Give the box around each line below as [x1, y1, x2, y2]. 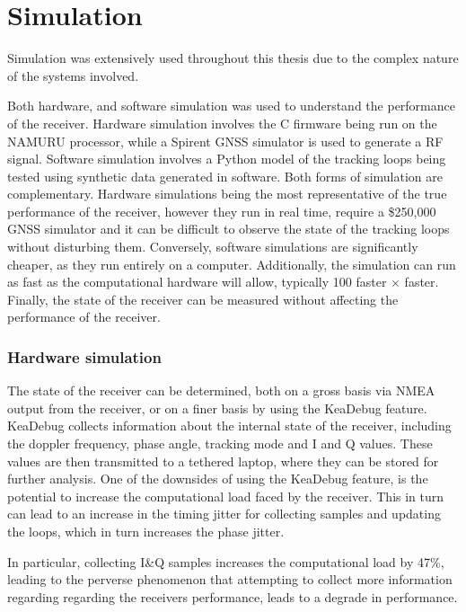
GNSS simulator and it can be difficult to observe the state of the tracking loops [7, 219, 450, 238]
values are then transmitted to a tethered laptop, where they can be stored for [7, 451, 439, 470]
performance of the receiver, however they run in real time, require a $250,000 [7, 201, 436, 220]
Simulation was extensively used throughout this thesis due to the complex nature [7, 49, 459, 67]
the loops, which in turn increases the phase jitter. [7, 522, 285, 540]
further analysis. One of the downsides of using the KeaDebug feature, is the [7, 469, 428, 488]
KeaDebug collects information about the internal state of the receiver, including [7, 416, 452, 435]
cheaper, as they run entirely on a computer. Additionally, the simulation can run [7, 254, 456, 273]
